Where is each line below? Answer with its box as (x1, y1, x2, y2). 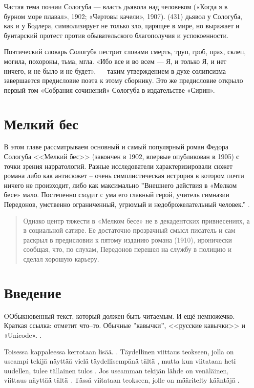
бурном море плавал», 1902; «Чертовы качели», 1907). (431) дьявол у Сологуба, (4, 11, 242, 21)
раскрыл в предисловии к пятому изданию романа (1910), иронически (23, 234, 232, 245)
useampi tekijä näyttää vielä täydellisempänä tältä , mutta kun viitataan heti (4, 356, 236, 366)
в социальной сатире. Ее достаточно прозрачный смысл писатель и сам (23, 225, 235, 235)
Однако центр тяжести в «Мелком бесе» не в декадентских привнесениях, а (23, 215, 250, 225)
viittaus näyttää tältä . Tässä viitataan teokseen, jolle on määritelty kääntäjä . (4, 375, 240, 385)
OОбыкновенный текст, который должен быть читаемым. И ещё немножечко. (4, 310, 235, 321)
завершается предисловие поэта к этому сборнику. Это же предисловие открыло (4, 75, 243, 85)
